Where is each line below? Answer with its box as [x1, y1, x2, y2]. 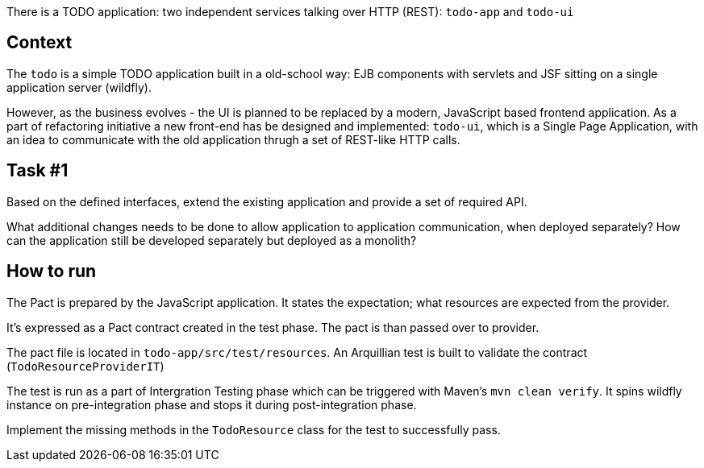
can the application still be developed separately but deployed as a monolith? [6, 233, 417, 247]
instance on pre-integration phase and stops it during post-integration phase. [6, 397, 417, 412]
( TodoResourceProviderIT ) [6, 358, 165, 373]
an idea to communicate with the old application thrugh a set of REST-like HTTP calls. [6, 132, 460, 147]
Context [6, 32, 73, 53]
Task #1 [6, 160, 69, 181]
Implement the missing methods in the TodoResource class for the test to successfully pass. [6, 422, 501, 437]
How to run [6, 261, 97, 282]
